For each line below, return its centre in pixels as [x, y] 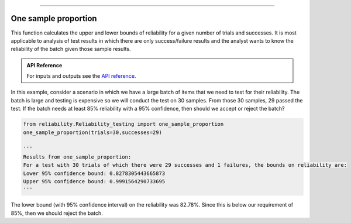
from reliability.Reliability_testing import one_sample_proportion [123, 124]
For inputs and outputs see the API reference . [81, 76]
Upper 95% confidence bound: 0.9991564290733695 [94, 181]
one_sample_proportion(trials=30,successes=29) [92, 132]
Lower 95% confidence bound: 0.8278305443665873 [94, 173]
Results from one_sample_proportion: [77, 157]
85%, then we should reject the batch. [57, 213]
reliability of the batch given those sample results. [71, 49]
